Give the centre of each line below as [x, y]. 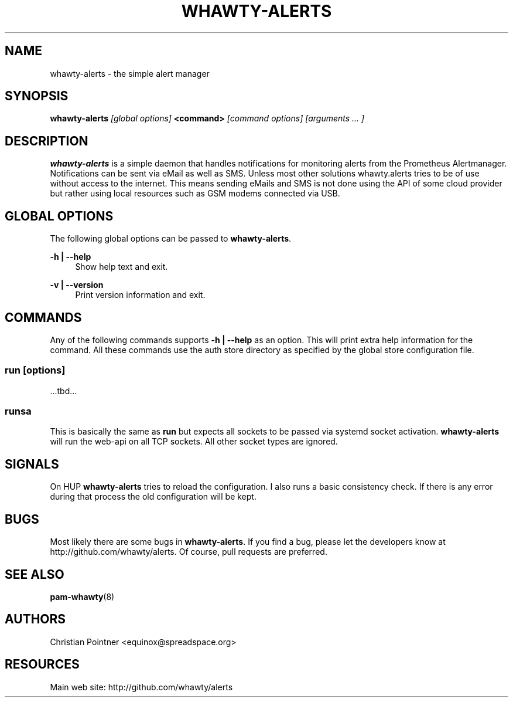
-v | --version [77, 285]
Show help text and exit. [122, 267]
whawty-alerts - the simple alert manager [130, 73]
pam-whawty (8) [82, 597]
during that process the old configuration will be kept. [153, 497]
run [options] [35, 370]
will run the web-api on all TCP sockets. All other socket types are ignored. [194, 442]
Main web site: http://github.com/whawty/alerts [141, 687]
